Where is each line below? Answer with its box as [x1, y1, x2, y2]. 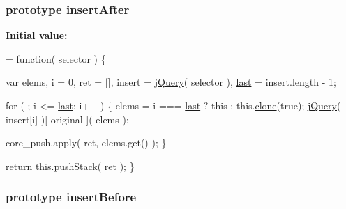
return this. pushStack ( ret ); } [6, 158, 135, 173]
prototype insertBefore [6, 188, 137, 206]
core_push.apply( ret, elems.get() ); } [6, 135, 167, 150]
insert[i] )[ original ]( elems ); [6, 111, 129, 126]
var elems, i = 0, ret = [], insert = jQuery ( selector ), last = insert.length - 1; [6, 75, 336, 89]
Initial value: [6, 28, 68, 42]
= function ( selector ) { [6, 51, 106, 65]
